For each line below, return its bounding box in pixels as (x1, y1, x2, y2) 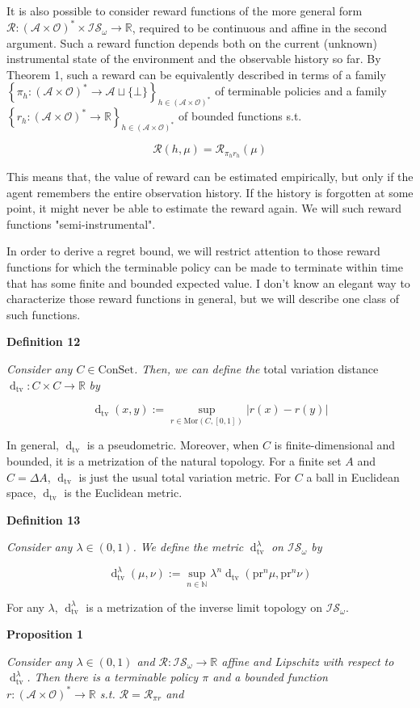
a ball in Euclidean (306, 468, 400, 485)
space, (6, 484, 36, 501)
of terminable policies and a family (215, 82, 387, 99)
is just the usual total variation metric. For (78, 468, 292, 485)
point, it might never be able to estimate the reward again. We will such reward (6, 200, 402, 217)
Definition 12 (6, 333, 81, 350)
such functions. (6, 306, 81, 322)
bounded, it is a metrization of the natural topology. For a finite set (6, 452, 342, 469)
